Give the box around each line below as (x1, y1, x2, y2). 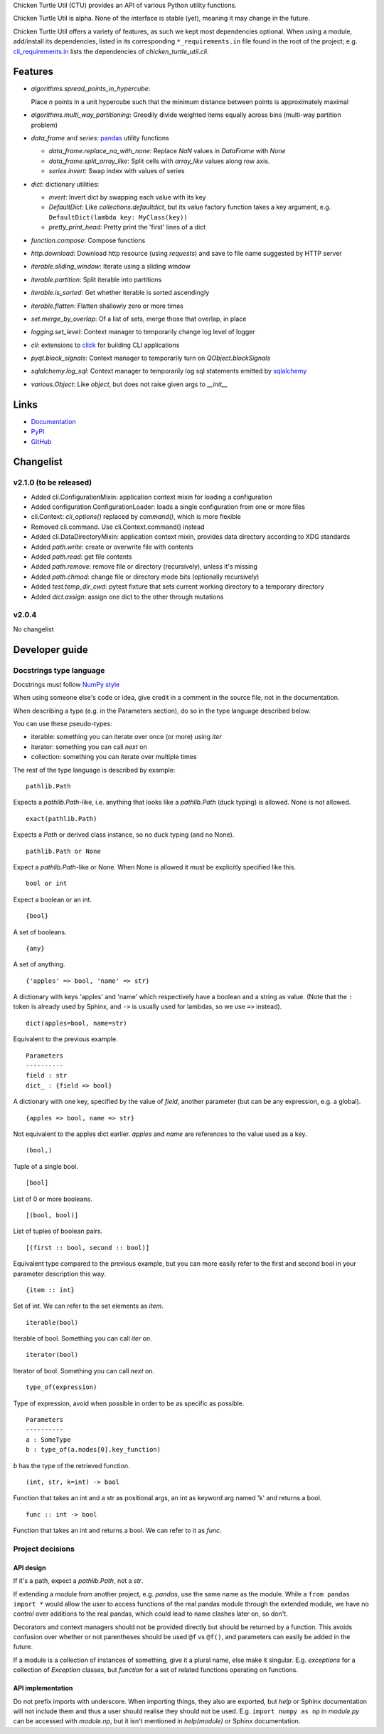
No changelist (13, 624, 54, 634)
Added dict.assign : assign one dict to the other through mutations (31, 592, 224, 601)
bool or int (26, 879, 68, 887)
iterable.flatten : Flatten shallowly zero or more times (31, 301, 184, 310)
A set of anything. (13, 960, 65, 969)
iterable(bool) (26, 1318, 79, 1326)
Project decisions (13, 1544, 75, 1554)
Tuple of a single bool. (13, 1162, 78, 1170)
